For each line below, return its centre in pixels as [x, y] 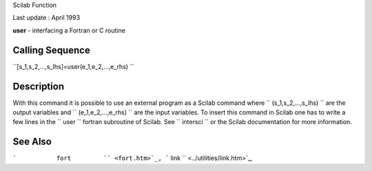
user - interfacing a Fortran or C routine [69, 30]
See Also [32, 142]
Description [39, 86]
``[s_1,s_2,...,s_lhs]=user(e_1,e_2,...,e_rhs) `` [73, 66]
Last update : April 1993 [46, 18]
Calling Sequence [52, 50]
